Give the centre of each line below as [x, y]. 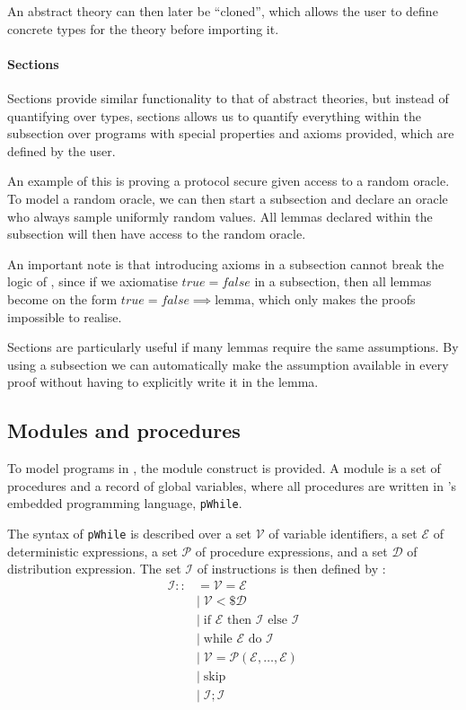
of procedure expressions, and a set [291, 551]
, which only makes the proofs [333, 298]
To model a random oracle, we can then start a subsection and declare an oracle [228, 198]
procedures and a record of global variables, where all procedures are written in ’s [232, 485]
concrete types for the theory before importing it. [143, 28]
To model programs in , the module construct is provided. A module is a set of [224, 468]
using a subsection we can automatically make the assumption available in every [228, 364]
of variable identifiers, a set [343, 533]
